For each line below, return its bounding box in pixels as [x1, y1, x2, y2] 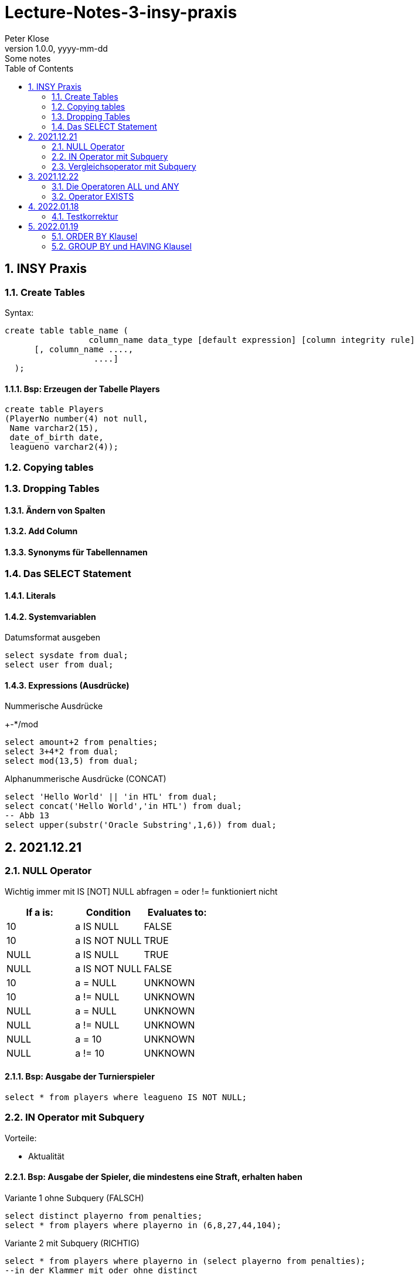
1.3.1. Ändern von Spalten [5, 505, 106, 515]
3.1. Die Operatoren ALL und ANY [52, 181, 179, 191]
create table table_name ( [5, 325, 128, 335]
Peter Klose [5, 33, 49, 43]
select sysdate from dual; [5, 650, 128, 660]
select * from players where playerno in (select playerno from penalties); [5, 1256, 366, 1266]
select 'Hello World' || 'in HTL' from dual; [5, 792, 218, 802]
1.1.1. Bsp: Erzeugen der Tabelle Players [5, 383, 160, 394]
